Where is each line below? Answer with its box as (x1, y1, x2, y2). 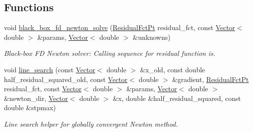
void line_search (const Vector (4, 64, 95, 74)
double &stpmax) (4, 102, 56, 113)
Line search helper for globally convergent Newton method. (4, 118, 178, 129)
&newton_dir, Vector (4, 93, 68, 103)
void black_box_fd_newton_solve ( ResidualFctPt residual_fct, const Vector (4, 22, 235, 33)
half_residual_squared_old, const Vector (4, 74, 127, 84)
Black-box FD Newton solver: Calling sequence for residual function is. (4, 48, 215, 58)
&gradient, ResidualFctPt (172, 74, 249, 84)
